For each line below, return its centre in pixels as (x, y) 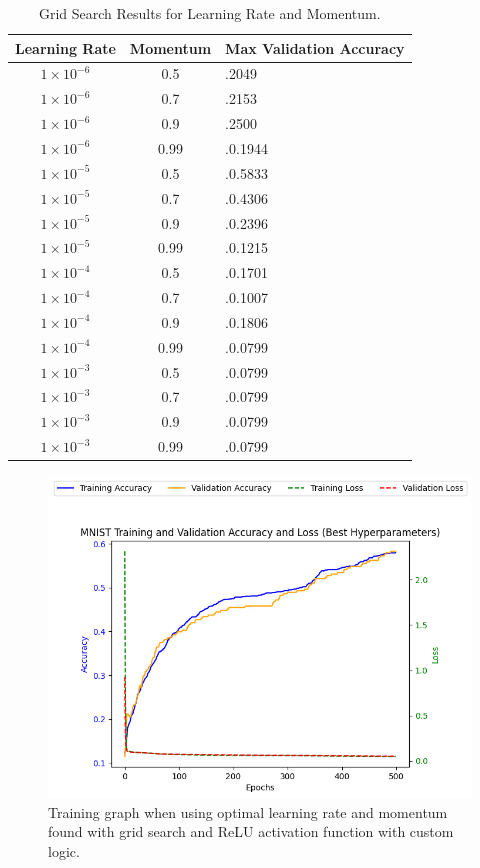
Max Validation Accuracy (315, 47)
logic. (64, 850)
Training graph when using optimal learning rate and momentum (248, 811)
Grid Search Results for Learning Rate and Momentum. (209, 13)
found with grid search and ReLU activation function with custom (251, 831)
